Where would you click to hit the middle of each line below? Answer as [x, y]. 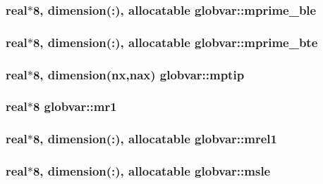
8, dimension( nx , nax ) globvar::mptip [139, 74]
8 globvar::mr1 [75, 106]
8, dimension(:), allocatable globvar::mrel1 [155, 139]
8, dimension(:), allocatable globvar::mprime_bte [175, 42]
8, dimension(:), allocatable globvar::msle [152, 171]
